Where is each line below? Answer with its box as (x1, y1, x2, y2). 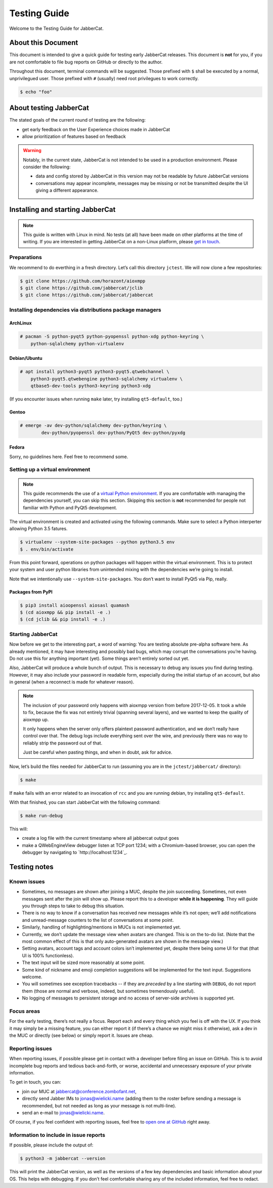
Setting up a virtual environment (9, 466, 90, 473)
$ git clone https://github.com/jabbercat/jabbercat (20, 292, 154, 298)
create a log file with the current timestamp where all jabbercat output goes (22, 835, 179, 841)
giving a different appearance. (35, 188, 99, 194)
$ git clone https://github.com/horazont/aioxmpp (20, 278, 146, 284)
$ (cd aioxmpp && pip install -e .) (20, 609, 111, 615)
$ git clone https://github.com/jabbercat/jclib (20, 285, 143, 291)
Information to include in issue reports (9, 1132, 106, 1139)
